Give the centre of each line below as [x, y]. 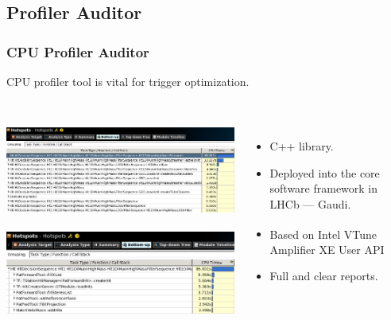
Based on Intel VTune [323, 234]
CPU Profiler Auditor [78, 51]
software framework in [324, 188]
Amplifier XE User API [327, 249]
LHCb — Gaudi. [310, 203]
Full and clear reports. [324, 276]
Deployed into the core [325, 172]
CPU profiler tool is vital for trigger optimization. [128, 81]
